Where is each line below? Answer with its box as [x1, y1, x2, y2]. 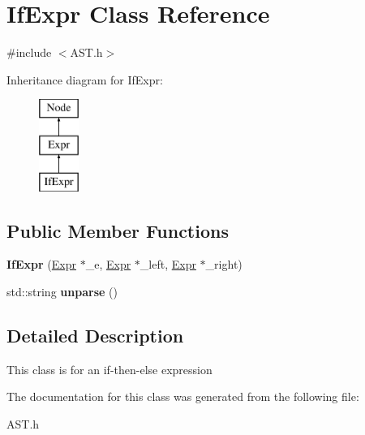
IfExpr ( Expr [6, 256, 76, 273]
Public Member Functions [6, 217, 229, 243]
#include [6, 44, 52, 61]
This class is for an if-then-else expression [6, 360, 213, 377]
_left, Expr [140, 256, 196, 273]
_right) [205, 256, 243, 273]
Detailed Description [6, 323, 184, 348]
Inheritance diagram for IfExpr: [6, 71, 163, 88]
